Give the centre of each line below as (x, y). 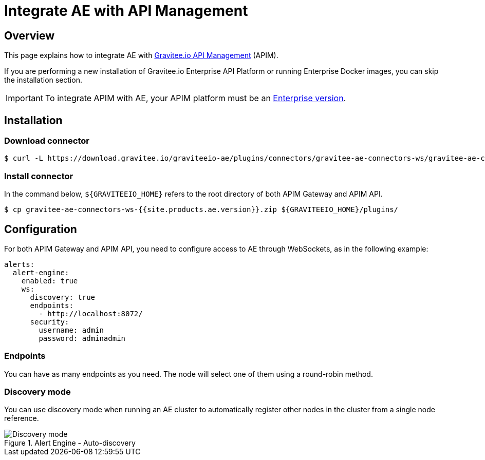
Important (24, 98)
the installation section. (43, 80)
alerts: (20, 264)
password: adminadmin (82, 338)
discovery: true (63, 297)
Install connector (39, 176)
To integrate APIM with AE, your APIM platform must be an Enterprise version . (195, 98)
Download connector (47, 141)
